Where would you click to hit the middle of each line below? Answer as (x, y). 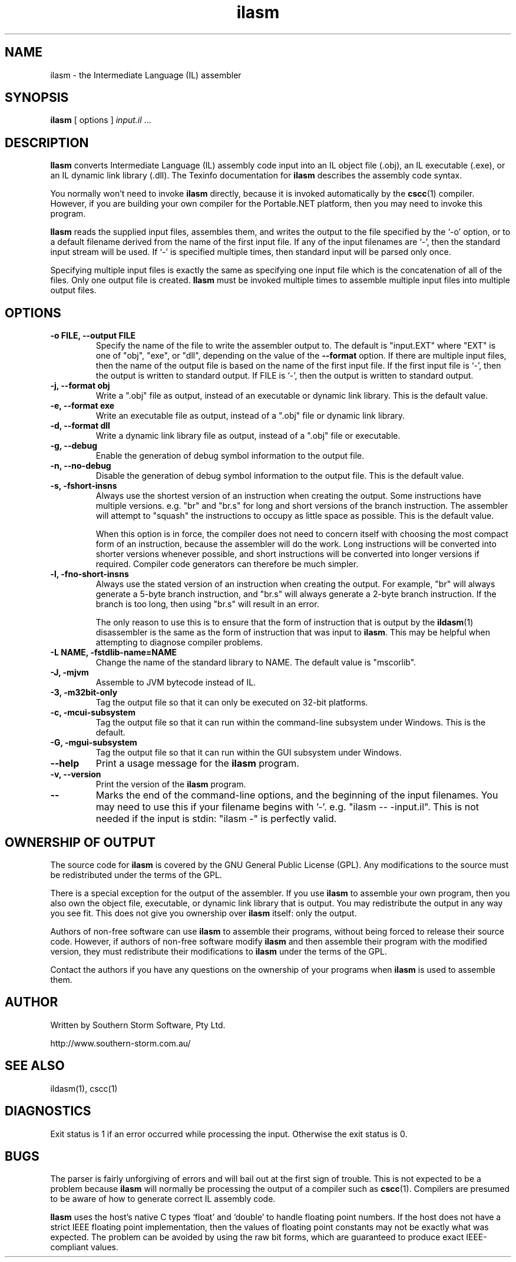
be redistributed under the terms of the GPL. (136, 875)
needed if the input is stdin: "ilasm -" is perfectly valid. (216, 819)
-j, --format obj (80, 386)
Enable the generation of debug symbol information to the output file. (230, 456)
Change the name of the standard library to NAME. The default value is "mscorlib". (256, 663)
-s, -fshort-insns (84, 486)
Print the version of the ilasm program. (171, 784)
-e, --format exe (82, 406)
